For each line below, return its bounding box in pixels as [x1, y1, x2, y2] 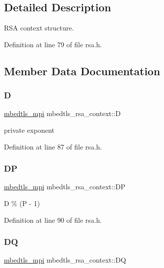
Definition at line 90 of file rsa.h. [4, 214, 102, 225]
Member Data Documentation [4, 63, 161, 78]
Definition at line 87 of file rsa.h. [4, 141, 102, 151]
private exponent [4, 124, 55, 135]
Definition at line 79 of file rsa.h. [4, 39, 102, 49]
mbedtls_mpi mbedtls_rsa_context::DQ [4, 255, 126, 265]
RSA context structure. [4, 23, 74, 33]
